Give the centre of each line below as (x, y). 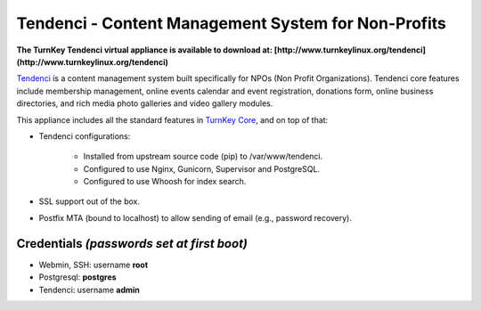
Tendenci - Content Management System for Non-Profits (232, 23)
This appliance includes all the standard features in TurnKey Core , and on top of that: (172, 119)
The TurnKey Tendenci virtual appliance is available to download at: (145, 50)
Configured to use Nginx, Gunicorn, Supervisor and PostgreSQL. (202, 168)
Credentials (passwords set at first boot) (132, 244)
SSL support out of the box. (90, 201)
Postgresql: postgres (77, 277)
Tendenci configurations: (85, 136)
